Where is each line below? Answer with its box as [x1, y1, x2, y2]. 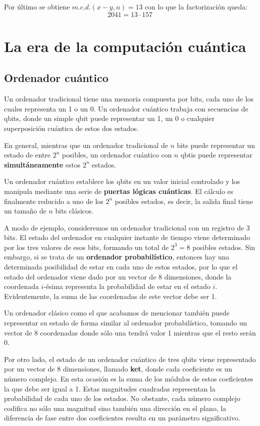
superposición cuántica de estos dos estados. [4, 122, 139, 133]
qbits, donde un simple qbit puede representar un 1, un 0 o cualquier [4, 113, 215, 123]
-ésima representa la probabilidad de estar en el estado [43, 281, 210, 291]
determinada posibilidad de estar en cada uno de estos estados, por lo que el [4, 261, 237, 272]
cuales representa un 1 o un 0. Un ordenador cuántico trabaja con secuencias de [4, 103, 248, 113]
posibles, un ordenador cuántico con [62, 149, 172, 160]
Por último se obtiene [4, 1, 70, 11]
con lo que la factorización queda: [144, 1, 247, 11]
